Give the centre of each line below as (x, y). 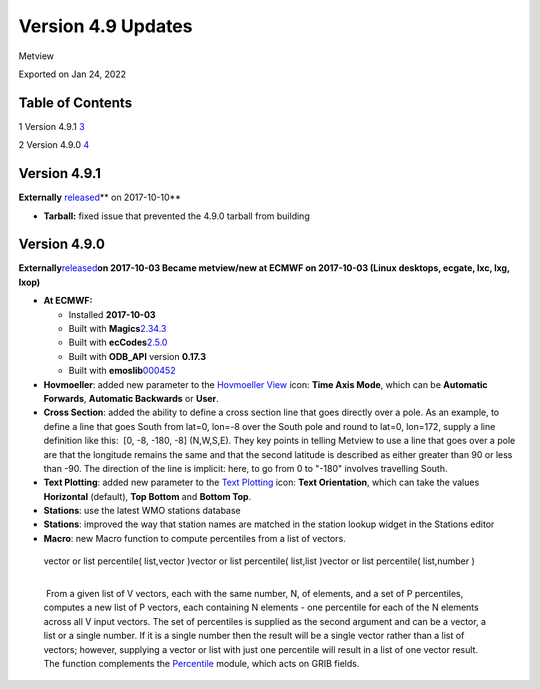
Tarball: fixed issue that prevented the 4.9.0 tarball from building (176, 216)
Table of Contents (75, 102)
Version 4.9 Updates (105, 26)
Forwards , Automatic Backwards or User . (131, 398)
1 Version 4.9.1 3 (51, 126)
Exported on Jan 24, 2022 (72, 74)
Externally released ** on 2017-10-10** (100, 197)
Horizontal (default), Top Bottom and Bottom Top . (147, 496)
